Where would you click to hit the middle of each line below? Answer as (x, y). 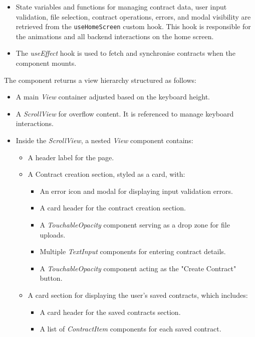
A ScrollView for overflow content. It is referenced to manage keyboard (125, 113)
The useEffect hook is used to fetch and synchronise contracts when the (125, 53)
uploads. (53, 234)
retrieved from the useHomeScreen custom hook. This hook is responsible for (133, 26)
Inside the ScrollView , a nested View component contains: (104, 140)
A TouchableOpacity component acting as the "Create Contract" (138, 268)
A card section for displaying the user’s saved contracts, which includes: (138, 295)
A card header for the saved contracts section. (110, 312)
